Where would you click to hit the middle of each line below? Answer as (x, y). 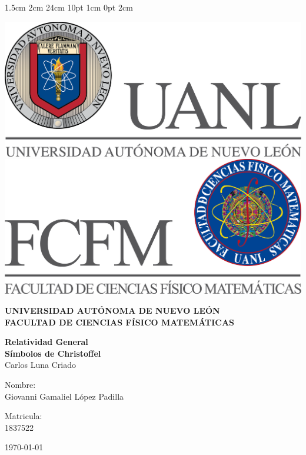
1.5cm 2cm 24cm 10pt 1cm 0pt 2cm (69, 7)
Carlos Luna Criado (40, 365)
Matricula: (24, 416)
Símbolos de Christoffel (53, 353)
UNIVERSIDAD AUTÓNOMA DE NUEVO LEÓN (112, 310)
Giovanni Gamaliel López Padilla (64, 396)
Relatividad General (46, 342)
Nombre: (20, 384)
